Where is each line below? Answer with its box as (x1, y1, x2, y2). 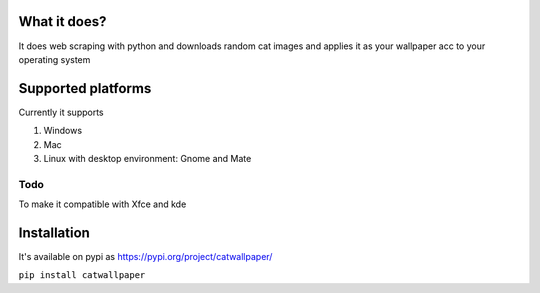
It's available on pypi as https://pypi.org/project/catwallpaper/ (18, 251, 273, 263)
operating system (18, 53, 91, 65)
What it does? (18, 13, 107, 30)
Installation (18, 224, 90, 241)
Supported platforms (18, 80, 152, 97)
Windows (43, 125, 83, 137)
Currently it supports (18, 106, 104, 118)
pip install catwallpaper (18, 270, 146, 281)
